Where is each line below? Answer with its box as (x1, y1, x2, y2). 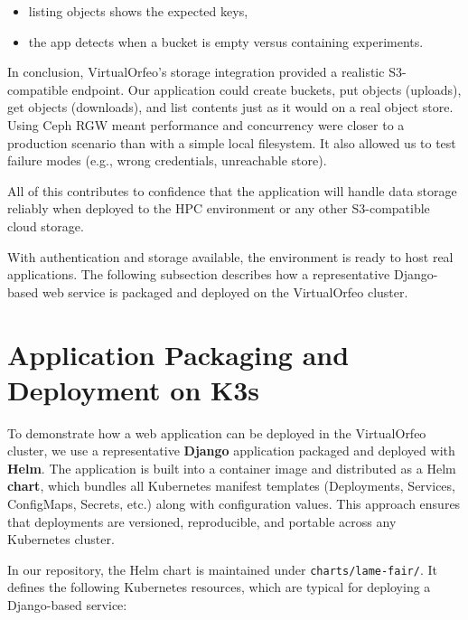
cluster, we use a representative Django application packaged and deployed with (7, 441, 455, 460)
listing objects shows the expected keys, (28, 2, 248, 20)
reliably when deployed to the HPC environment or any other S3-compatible (7, 199, 430, 218)
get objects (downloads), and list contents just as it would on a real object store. (7, 98, 454, 117)
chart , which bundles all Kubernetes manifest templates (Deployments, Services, (7, 476, 455, 495)
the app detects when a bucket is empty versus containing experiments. (28, 32, 424, 51)
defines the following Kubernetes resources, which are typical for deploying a (7, 578, 431, 597)
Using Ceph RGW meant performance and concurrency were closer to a (7, 115, 405, 134)
